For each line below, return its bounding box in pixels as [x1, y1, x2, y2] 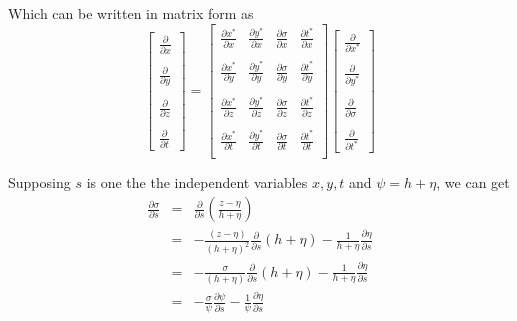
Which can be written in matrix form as [8, 3, 254, 23]
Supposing [8, 172, 71, 193]
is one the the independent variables [86, 172, 308, 193]
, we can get [436, 172, 510, 193]
